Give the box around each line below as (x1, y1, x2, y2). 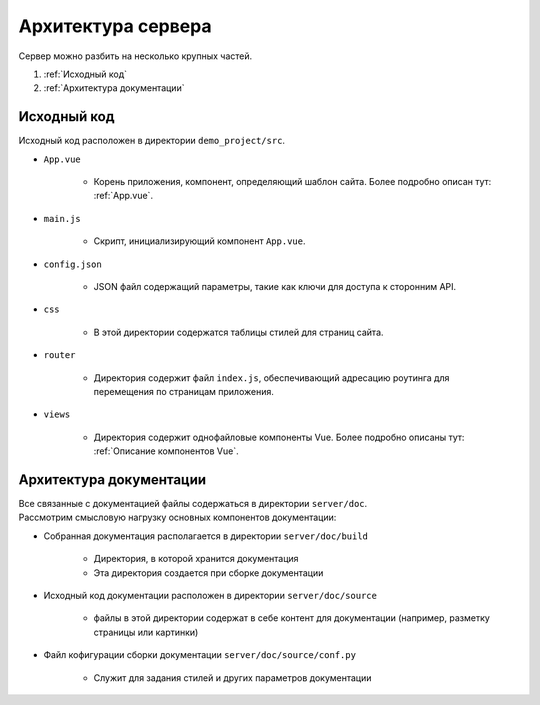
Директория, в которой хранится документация (93, 553, 299, 565)
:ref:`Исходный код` (43, 68, 128, 80)
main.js (43, 213, 82, 224)
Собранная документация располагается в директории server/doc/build (43, 530, 369, 542)
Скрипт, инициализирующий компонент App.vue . (93, 235, 306, 247)
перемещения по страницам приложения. (93, 385, 274, 397)
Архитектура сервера (18, 15, 212, 37)
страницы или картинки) (93, 626, 199, 638)
